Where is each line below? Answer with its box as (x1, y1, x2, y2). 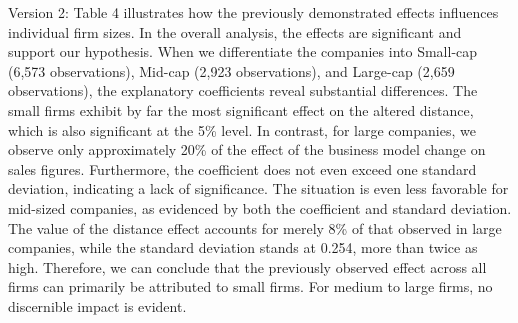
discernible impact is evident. (8, 295, 187, 316)
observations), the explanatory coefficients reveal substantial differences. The (8, 80, 478, 101)
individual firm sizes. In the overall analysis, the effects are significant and (8, 21, 462, 42)
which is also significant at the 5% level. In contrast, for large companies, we (8, 119, 476, 140)
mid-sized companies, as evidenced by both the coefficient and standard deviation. (8, 197, 512, 218)
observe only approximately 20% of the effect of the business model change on (8, 139, 486, 160)
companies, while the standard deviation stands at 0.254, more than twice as (8, 237, 478, 258)
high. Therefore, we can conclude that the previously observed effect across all (8, 256, 487, 277)
